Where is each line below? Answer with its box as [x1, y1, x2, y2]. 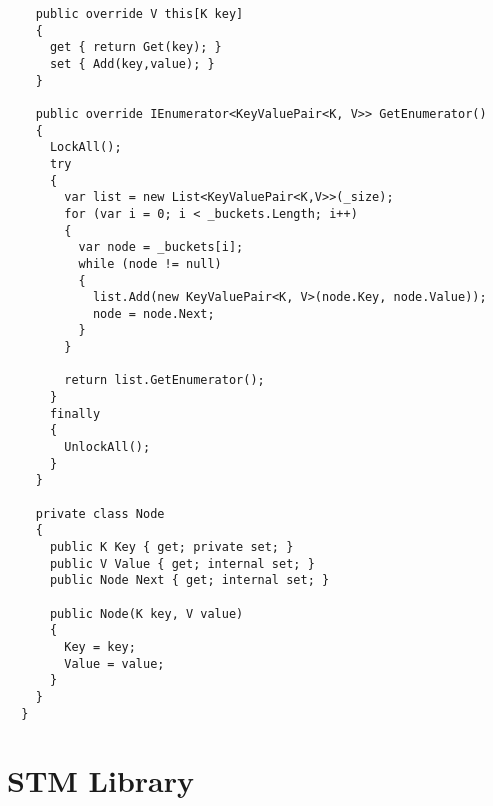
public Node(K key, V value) [49, 606, 244, 621]
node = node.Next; [92, 306, 215, 321]
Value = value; [64, 656, 165, 671]
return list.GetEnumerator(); [64, 373, 265, 388]
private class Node [35, 506, 165, 521]
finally [49, 406, 101, 421]
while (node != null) [78, 256, 222, 271]
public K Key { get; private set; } [49, 540, 294, 554]
